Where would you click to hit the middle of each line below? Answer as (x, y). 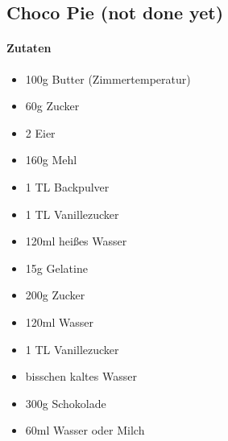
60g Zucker (52, 106)
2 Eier (40, 132)
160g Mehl (51, 160)
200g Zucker (55, 295)
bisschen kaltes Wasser (81, 376)
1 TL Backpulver (67, 186)
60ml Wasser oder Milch (85, 430)
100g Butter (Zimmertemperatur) (108, 78)
